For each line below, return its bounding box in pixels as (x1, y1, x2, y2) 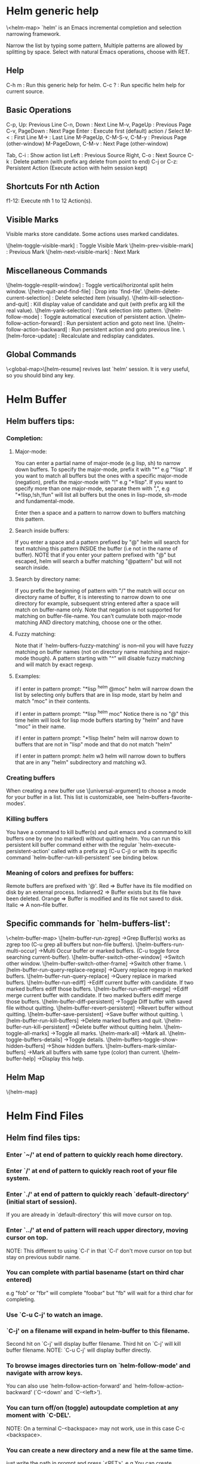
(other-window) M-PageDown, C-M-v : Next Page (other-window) (6, 140, 169, 147)
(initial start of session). (6, 1197, 77, 1205)
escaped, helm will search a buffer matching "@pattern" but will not (14, 557, 182, 565)
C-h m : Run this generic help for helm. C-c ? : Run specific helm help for (6, 81, 185, 88)
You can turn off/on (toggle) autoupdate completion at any (6, 1404, 179, 1412)
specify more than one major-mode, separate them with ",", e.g (14, 485, 170, 492)
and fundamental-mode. (14, 497, 75, 505)
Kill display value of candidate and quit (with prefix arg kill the (33, 300, 185, 307)
